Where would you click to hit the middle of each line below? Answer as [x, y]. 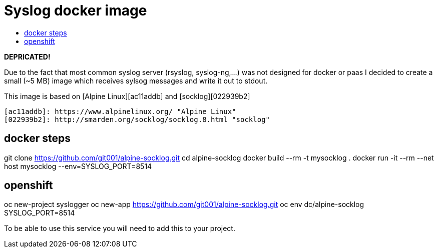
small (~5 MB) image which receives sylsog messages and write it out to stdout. [136, 80]
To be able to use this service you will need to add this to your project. [120, 228]
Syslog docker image [76, 10]
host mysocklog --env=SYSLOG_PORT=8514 [78, 166]
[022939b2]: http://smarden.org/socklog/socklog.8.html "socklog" [137, 119]
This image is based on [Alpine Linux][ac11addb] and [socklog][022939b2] [127, 96]
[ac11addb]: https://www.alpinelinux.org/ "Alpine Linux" [120, 111]
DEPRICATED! [27, 56]
